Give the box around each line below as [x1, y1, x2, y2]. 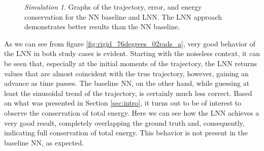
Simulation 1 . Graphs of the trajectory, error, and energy [24, 2, 202, 12]
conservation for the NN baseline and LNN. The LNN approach [24, 11, 222, 22]
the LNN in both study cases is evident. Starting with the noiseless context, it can [4, 48, 260, 59]
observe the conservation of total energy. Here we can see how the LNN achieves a [4, 107, 259, 118]
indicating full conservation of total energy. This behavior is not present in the [4, 127, 248, 138]
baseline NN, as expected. [4, 137, 84, 147]
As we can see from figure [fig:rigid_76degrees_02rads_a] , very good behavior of [4, 38, 255, 48]
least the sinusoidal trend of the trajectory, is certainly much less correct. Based [4, 87, 252, 98]
